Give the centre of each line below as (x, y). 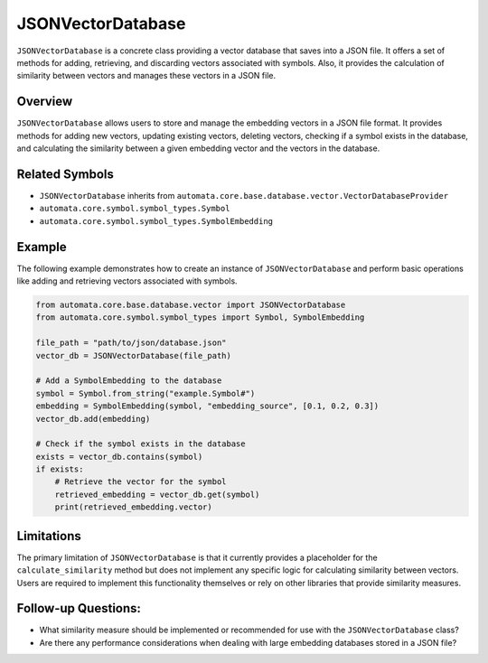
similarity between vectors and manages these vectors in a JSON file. (146, 76)
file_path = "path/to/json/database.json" (131, 343)
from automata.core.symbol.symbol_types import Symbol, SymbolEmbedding (200, 317)
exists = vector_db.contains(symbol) (119, 457)
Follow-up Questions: (79, 608)
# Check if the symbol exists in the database (141, 444)
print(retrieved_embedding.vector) (133, 507)
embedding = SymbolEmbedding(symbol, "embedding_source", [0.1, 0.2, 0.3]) (207, 406)
